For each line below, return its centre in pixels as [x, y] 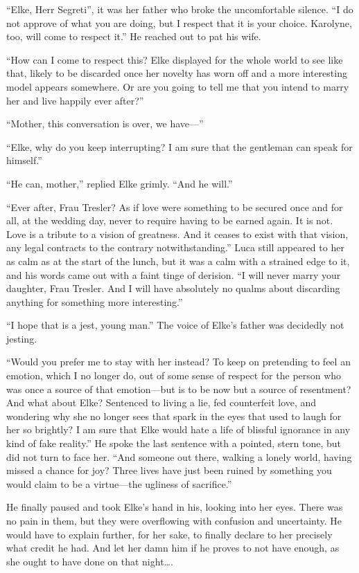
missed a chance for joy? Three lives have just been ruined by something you [169, 470]
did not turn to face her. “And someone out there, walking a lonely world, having [179, 456]
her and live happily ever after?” [75, 100]
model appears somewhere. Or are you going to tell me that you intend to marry [178, 86]
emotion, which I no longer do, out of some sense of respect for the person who [174, 375]
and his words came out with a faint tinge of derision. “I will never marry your [174, 274]
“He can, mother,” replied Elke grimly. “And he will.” [120, 183]
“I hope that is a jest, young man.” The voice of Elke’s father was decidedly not [175, 325]
